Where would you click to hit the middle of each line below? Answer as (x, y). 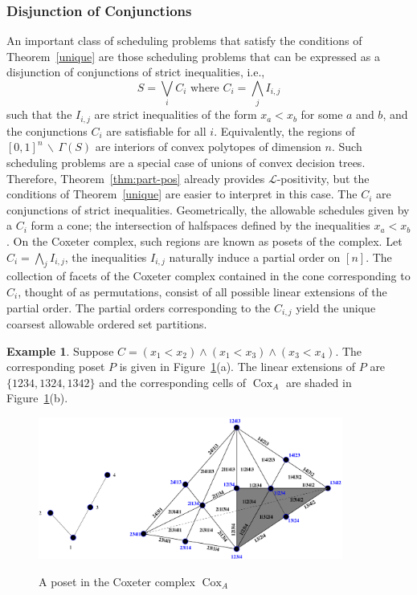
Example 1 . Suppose (60, 350)
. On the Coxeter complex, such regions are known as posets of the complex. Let (204, 240)
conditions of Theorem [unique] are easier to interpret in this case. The (182, 194)
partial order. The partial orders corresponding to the (139, 307)
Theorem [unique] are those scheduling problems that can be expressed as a (193, 56)
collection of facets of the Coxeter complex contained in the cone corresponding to (208, 276)
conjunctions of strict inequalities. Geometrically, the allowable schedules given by (208, 209)
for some (322, 114)
